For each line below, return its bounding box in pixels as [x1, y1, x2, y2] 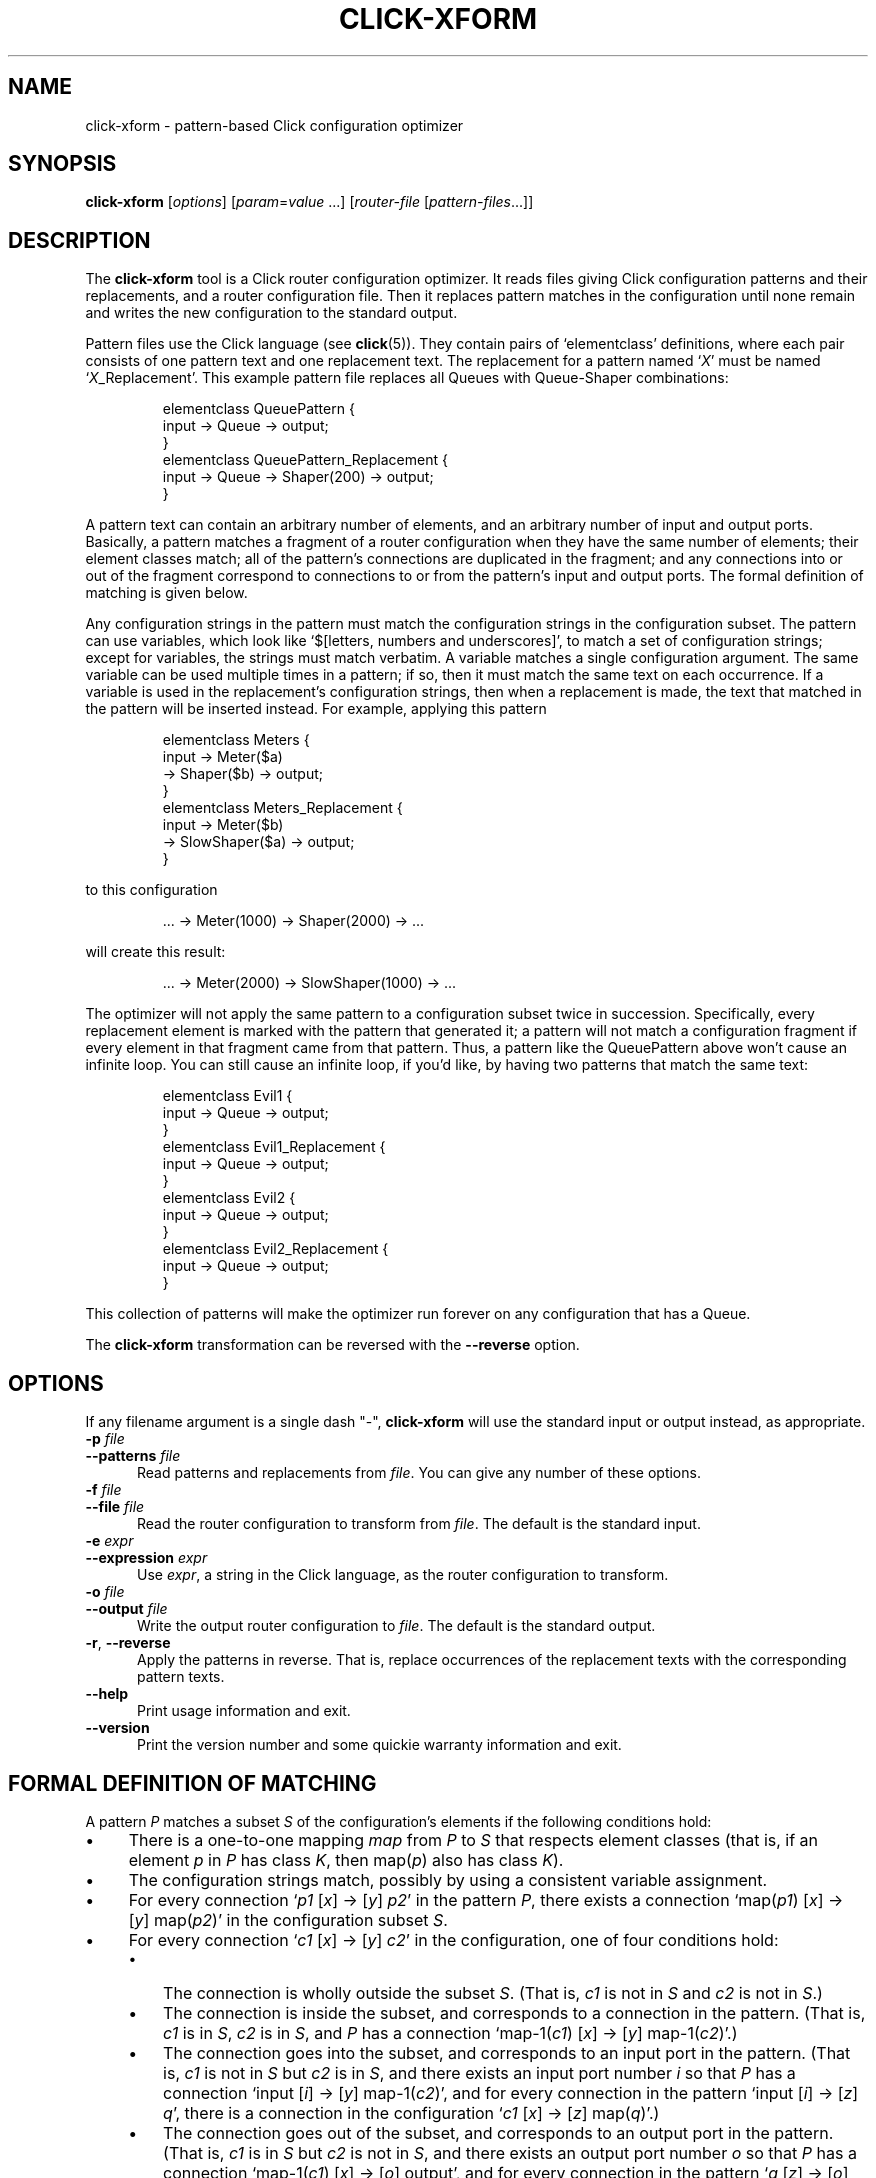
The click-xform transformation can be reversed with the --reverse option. [85, 1336, 580, 1354]
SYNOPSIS [8, 151, 117, 177]
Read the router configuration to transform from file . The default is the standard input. [137, 1515, 701, 1533]
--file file [85, 1498, 145, 1516]
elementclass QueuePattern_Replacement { [162, 451, 448, 469]
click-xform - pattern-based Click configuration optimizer [85, 116, 464, 134]
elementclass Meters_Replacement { [162, 799, 403, 817]
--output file [85, 1600, 168, 1618]
